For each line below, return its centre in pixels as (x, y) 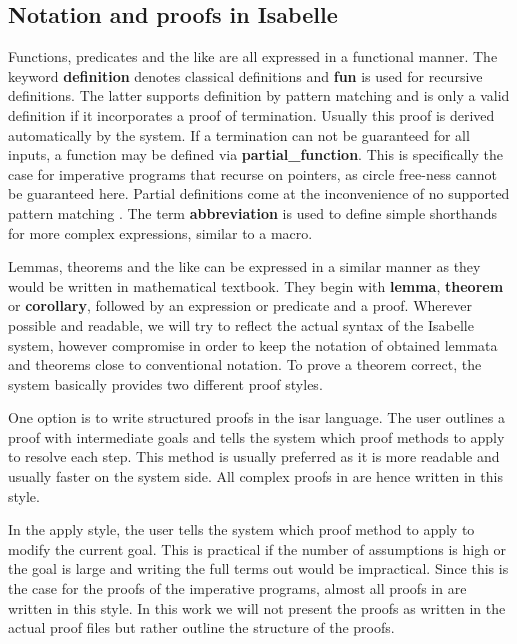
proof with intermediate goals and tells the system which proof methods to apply (256, 436)
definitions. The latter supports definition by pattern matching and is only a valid (259, 95)
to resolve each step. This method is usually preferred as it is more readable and (254, 456)
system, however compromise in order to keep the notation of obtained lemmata (253, 344)
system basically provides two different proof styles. (165, 383)
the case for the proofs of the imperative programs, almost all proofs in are (237, 588)
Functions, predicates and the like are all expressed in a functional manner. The (253, 56)
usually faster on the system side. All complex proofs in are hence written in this (255, 476)
